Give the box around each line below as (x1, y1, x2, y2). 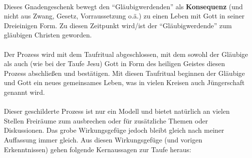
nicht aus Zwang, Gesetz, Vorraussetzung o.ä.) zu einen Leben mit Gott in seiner (4, 11, 245, 21)
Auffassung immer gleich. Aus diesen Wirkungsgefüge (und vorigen (4, 134, 202, 144)
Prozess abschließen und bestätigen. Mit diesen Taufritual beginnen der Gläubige (4, 68, 245, 78)
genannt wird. (4, 87, 45, 97)
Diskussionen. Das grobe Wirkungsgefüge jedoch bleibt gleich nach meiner (4, 125, 224, 135)
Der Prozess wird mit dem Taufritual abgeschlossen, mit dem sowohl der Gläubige (4, 49, 248, 59)
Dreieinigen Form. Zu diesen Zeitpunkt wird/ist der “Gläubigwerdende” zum (4, 20, 232, 30)
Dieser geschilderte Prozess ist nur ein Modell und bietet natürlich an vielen (4, 106, 230, 116)
